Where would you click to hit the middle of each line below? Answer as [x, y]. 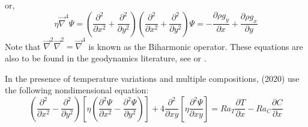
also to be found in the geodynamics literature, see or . [106, 57]
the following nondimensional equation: [77, 90]
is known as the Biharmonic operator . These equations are [196, 46]
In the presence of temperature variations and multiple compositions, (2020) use [152, 78]
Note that [23, 46]
